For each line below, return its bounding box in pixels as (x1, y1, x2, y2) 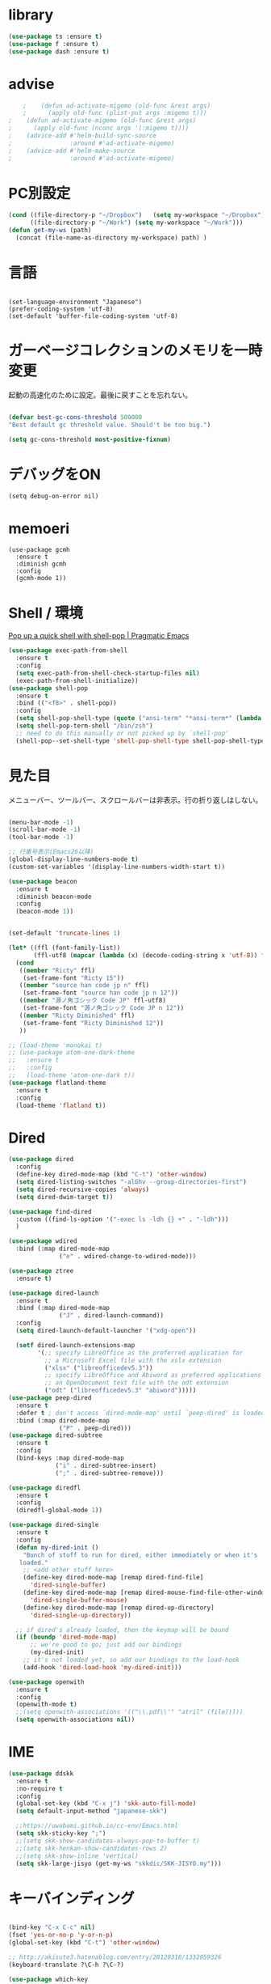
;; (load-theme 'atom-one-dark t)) (8, 1071, 135, 1079)
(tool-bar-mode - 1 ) (8, 833, 74, 842)
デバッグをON (8, 465, 101, 483)
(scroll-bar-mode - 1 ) (8, 825, 81, 834)
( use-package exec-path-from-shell (8, 646, 128, 655)
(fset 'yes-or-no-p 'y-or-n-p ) (8, 1931, 114, 1939)
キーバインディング (8, 1889, 135, 1907)
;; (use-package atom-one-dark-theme (8, 1049, 135, 1057)
